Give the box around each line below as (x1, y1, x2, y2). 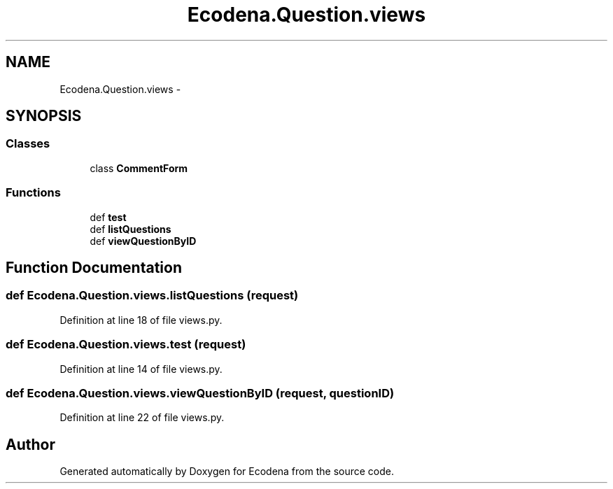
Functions (6, 185, 61, 200)
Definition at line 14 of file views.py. (59, 362, 223, 375)
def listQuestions (90, 222, 171, 235)
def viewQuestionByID (90, 234, 197, 247)
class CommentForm (90, 162, 188, 174)
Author (6, 435, 55, 453)
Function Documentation (6, 258, 182, 276)
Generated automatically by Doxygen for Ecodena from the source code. (59, 465, 395, 478)
